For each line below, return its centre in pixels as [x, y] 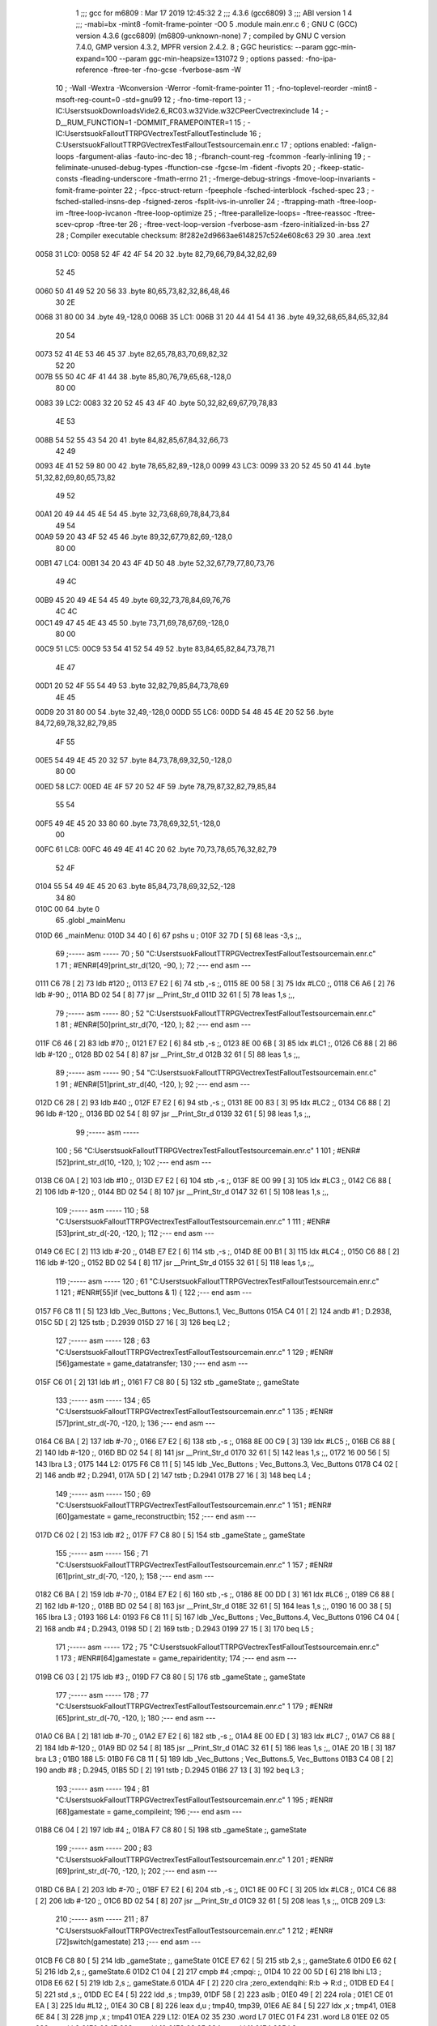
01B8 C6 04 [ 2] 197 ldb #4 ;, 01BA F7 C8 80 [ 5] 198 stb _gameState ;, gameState [171, 1830]
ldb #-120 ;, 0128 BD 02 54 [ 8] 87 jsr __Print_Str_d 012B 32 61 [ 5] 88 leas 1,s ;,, [168, 1054]
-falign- [364, 145]
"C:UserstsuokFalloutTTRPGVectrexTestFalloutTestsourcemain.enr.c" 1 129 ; [182, 1352]
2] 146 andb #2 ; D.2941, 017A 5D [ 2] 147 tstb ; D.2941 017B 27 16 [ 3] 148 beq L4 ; [173, 1476]
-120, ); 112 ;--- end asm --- [168, 1233]
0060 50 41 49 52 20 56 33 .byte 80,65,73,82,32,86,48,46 [133, 291]
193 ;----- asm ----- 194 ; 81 [102, 1789]
